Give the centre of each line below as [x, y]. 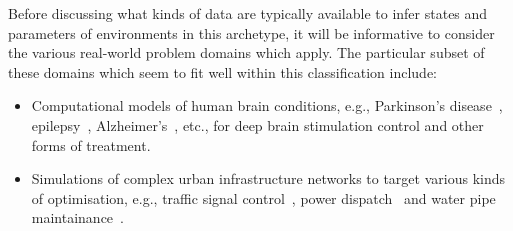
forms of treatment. [91, 144]
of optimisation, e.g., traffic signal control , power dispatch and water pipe [263, 197]
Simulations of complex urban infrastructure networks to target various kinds [268, 178]
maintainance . [77, 217]
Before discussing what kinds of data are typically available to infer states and [248, 13]
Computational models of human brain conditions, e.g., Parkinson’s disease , [267, 105]
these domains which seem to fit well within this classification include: [222, 71]
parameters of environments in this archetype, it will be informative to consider [251, 32]
